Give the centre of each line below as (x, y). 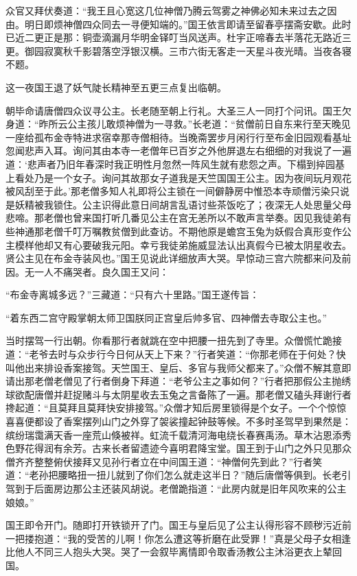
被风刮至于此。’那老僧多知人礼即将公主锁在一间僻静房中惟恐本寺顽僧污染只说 (177, 191)
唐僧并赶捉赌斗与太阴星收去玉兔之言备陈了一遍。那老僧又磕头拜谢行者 (193, 394)
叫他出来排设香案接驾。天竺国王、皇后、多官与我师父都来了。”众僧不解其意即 (178, 367)
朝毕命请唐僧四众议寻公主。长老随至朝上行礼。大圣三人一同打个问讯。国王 (174, 110)
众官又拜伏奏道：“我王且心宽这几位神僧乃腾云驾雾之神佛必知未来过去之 (166, 10)
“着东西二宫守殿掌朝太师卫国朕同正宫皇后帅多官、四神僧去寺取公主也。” (166, 317)
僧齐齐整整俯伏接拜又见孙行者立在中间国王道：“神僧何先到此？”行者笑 (164, 461)
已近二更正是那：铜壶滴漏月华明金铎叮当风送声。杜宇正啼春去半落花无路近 (174, 37)
